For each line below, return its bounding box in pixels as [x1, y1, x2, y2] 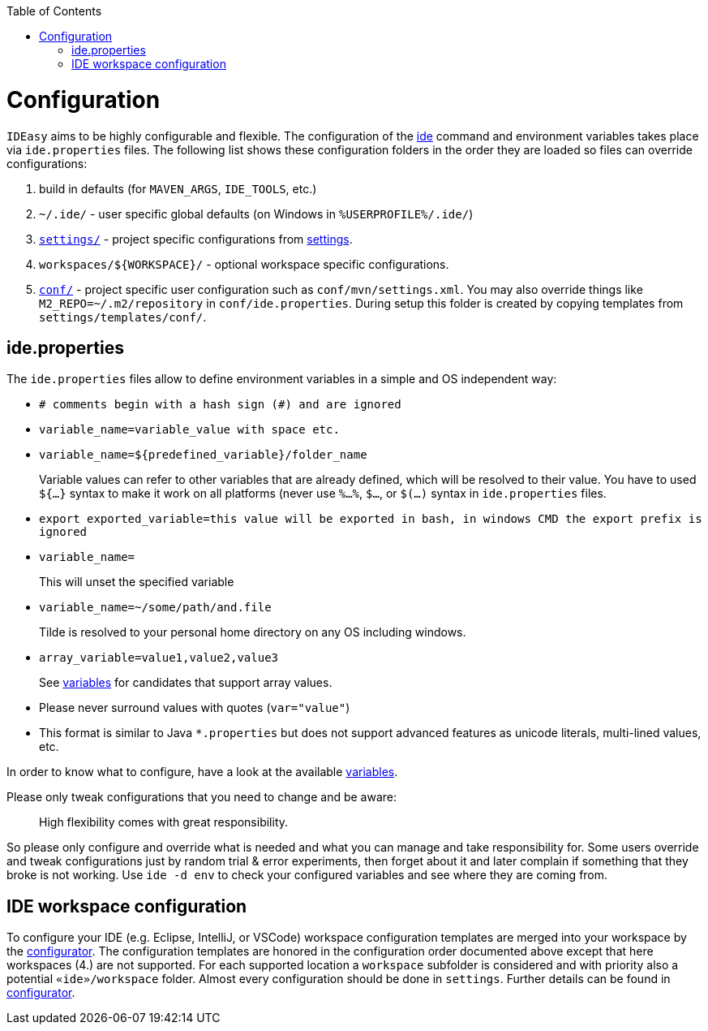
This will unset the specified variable [39, 575, 234, 589]
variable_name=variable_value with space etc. [39, 423, 340, 437]
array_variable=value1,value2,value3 [39, 651, 279, 665]
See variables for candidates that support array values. [39, 675, 333, 690]
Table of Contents [6, 4, 102, 18]
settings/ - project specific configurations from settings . [39, 231, 353, 246]
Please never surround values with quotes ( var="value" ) [39, 701, 350, 715]
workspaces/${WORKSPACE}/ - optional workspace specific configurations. [39, 257, 449, 271]
